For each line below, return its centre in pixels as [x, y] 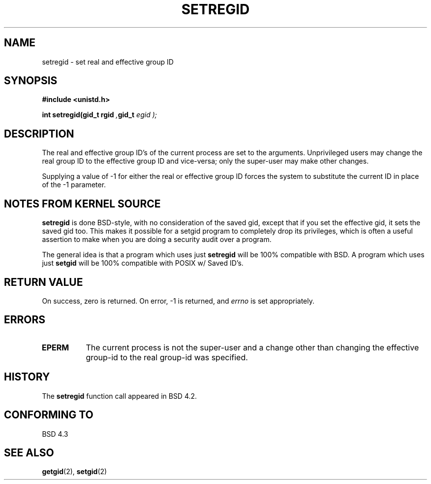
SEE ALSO [29, 452]
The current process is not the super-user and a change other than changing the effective [252, 347]
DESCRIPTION [39, 134]
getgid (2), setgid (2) [75, 472]
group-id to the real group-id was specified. [167, 357]
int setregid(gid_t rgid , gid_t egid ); [99, 115]
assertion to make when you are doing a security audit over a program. [157, 240]
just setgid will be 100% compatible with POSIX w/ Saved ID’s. [143, 263]
